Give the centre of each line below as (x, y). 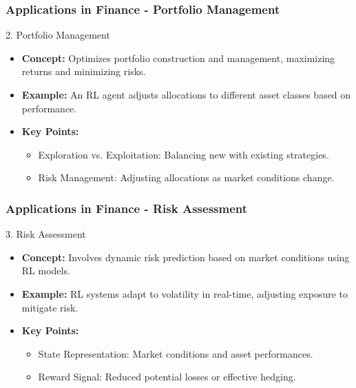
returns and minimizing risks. (84, 71)
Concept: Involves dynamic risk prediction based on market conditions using (186, 257)
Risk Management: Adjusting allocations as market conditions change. (186, 177)
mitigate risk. (50, 307)
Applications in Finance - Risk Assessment (127, 208)
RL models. (46, 270)
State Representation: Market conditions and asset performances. (176, 353)
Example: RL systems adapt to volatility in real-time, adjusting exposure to (185, 293)
